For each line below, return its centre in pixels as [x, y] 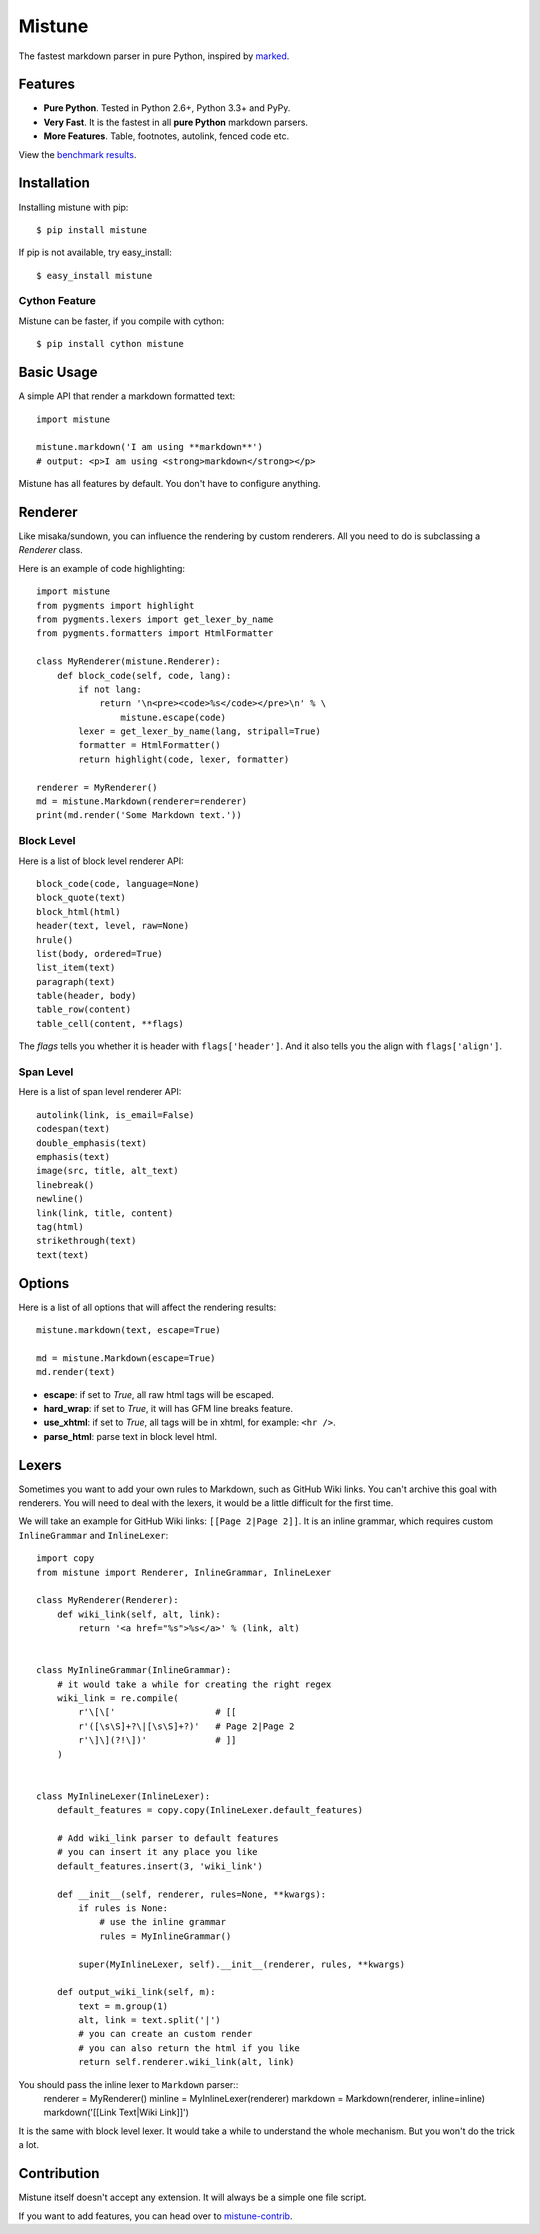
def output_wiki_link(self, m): [136, 1992]
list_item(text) [76, 968]
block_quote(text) [81, 898]
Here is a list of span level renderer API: [100, 1092]
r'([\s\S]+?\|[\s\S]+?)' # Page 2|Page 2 [186, 1726]
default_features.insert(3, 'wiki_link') [160, 1866]
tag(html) [60, 1226]
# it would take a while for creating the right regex [194, 1684]
